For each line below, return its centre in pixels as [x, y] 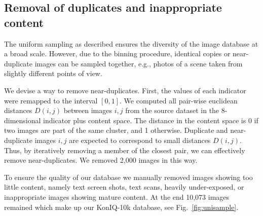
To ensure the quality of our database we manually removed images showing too [128, 177]
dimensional [23, 120]
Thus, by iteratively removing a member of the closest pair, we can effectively [125, 150]
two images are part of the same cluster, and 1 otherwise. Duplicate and [116, 130]
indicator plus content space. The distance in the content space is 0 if [151, 120]
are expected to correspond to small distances [140, 140]
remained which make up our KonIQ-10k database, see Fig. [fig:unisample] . [121, 207]
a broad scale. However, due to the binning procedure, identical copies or [117, 53]
